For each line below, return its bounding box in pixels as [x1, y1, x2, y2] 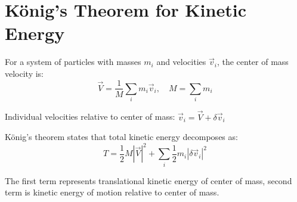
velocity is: [5, 67, 44, 79]
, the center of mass [216, 55, 289, 68]
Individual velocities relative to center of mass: [5, 110, 175, 123]
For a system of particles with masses [5, 55, 141, 68]
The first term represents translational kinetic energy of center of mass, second [5, 174, 292, 187]
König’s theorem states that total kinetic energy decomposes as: [5, 130, 238, 143]
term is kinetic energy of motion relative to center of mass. [5, 186, 219, 198]
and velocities [156, 55, 206, 68]
